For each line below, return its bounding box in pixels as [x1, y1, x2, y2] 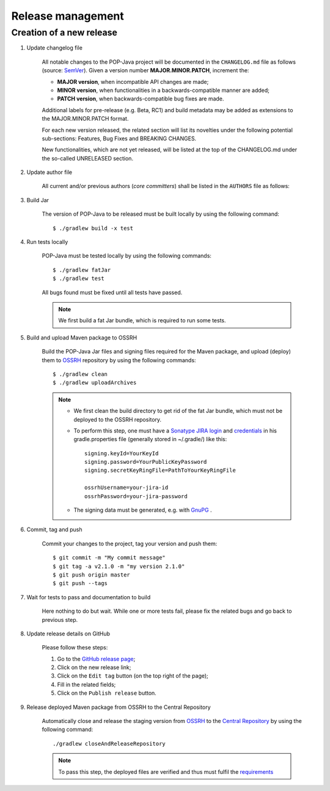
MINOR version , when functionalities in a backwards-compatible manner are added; [57, 86, 270, 94]
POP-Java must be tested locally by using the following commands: [42, 252, 212, 260]
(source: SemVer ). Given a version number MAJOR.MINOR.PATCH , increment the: [42, 67, 249, 74]
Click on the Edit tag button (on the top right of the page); [57, 672, 209, 679]
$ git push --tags [53, 580, 108, 587]
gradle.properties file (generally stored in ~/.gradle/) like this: [73, 436, 227, 443]
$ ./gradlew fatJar [53, 267, 111, 273]
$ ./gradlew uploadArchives [53, 379, 137, 386]
